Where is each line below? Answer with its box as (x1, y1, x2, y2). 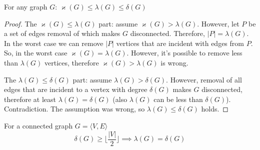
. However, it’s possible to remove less (126, 47, 242, 58)
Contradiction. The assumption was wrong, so (4, 103, 145, 114)
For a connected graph (4, 120, 73, 130)
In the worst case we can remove (4, 37, 103, 48)
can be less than (153, 93, 203, 104)
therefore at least (4, 93, 56, 104)
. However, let (197, 18, 239, 28)
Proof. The (4, 18, 37, 28)
